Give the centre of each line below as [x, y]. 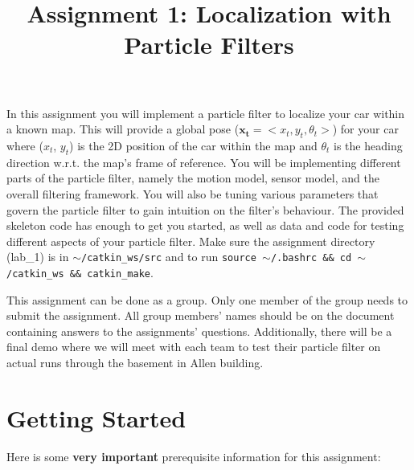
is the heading [368, 145]
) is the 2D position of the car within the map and [193, 145]
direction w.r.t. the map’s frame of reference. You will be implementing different [204, 162]
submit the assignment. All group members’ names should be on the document [201, 315]
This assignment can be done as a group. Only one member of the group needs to [207, 299]
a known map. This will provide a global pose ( [123, 129]
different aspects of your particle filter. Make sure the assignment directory [191, 241]
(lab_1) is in [38, 257]
